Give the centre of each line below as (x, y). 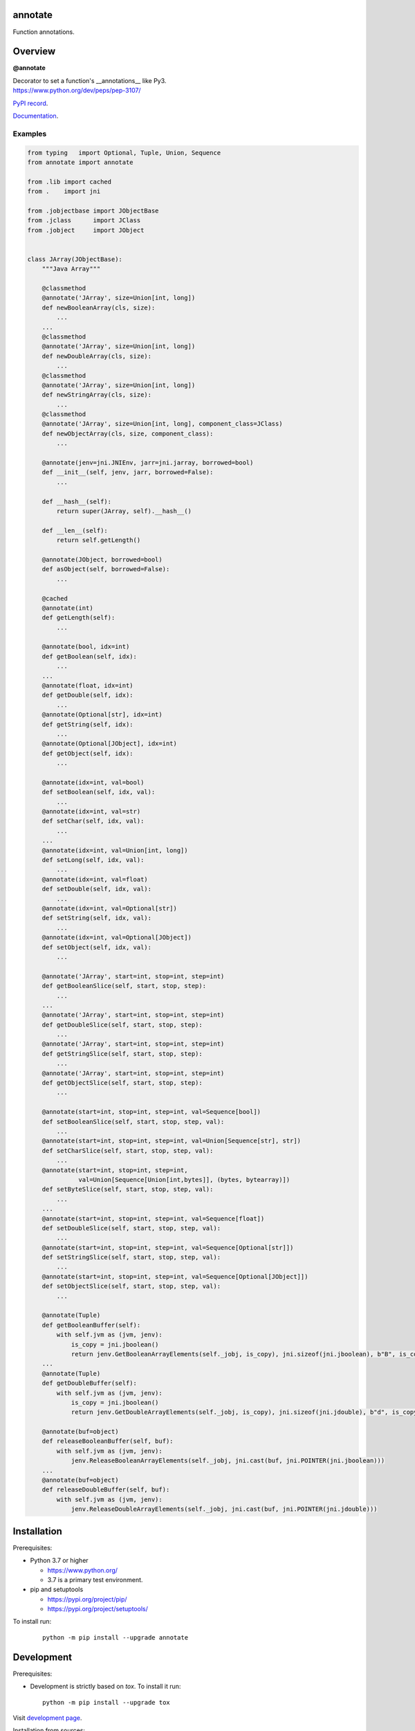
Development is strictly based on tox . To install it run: (105, 1687)
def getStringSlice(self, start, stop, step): (122, 1053)
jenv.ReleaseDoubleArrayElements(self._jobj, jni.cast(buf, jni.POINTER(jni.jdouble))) (224, 1509)
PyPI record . (30, 103)
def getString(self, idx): (88, 724)
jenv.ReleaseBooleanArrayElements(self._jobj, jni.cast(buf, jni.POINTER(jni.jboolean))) (228, 1461)
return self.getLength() (99, 540)
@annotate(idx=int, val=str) (91, 811)
